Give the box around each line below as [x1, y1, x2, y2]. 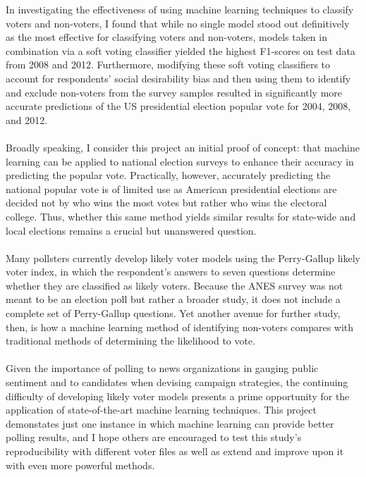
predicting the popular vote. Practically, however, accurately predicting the [6, 168, 331, 182]
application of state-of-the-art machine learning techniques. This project [6, 402, 317, 417]
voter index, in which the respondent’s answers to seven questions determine [6, 264, 336, 279]
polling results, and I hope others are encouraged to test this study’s [6, 430, 302, 445]
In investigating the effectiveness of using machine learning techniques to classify [6, 2, 354, 16]
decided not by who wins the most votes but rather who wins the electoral [6, 195, 327, 210]
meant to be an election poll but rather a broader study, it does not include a [6, 292, 341, 306]
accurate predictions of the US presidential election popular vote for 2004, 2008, [6, 99, 351, 113]
